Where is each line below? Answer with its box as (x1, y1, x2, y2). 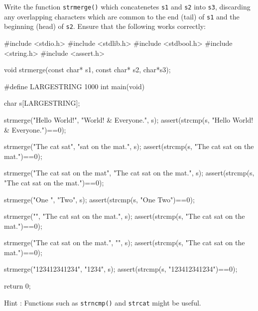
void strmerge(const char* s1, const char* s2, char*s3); (4, 64, 171, 75)
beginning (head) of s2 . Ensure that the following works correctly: (4, 21, 206, 31)
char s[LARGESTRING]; (4, 98, 80, 108)
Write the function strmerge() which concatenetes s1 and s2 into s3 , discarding (4, 1, 251, 11)
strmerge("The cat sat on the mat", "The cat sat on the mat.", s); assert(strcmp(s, (4, 167, 255, 178)
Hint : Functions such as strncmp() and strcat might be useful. (4, 297, 201, 308)
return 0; (4, 281, 31, 291)
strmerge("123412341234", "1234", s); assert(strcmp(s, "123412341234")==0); (4, 264, 238, 274)
